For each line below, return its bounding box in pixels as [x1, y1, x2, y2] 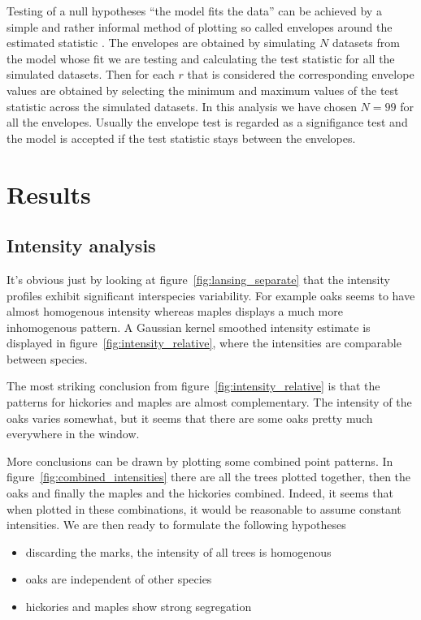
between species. [7, 350, 88, 367]
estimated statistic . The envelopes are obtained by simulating [7, 34, 316, 51]
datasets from [332, 34, 400, 51]
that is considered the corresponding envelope [187, 66, 414, 83]
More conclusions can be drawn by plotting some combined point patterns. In [7, 452, 393, 469]
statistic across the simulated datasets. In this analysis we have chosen [7, 97, 357, 114]
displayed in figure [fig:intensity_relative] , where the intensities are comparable [7, 334, 401, 351]
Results [7, 177, 91, 210]
